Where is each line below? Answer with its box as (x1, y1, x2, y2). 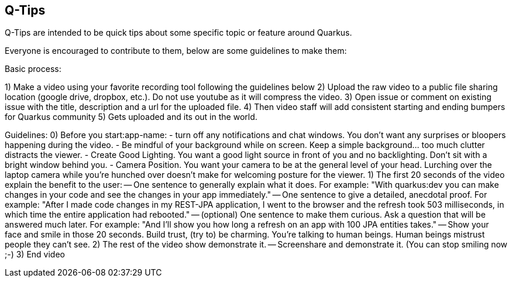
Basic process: (5, 64, 61, 74)
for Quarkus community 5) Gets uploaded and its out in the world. (5, 112, 257, 122)
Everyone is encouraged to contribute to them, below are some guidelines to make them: (5, 46, 347, 56)
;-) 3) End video (5, 249, 65, 260)
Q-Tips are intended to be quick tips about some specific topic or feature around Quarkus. (5, 27, 352, 38)
